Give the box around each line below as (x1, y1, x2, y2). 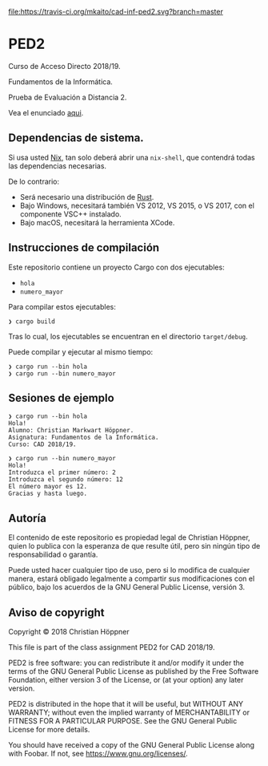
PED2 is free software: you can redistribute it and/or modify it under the (8, 658, 244, 667)
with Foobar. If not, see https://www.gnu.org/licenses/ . (8, 749, 188, 758)
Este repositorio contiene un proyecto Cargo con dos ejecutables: (8, 262, 226, 272)
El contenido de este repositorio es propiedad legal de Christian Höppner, (8, 533, 250, 542)
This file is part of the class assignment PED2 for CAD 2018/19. (8, 642, 215, 652)
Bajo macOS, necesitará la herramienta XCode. (19, 217, 175, 227)
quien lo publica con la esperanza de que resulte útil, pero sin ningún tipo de (8, 541, 261, 551)
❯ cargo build (8, 317, 56, 326)
